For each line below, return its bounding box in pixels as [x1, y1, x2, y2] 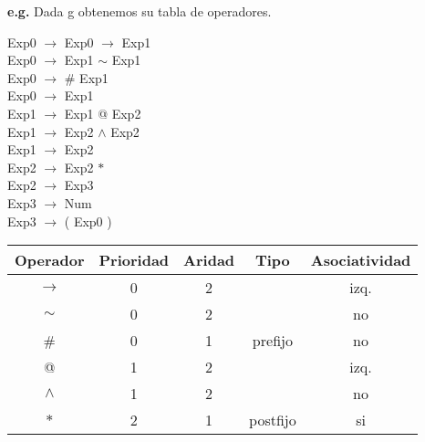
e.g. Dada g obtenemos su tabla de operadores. [7, 2, 272, 20]
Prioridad [98, 249, 170, 271]
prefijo [252, 330, 293, 352]
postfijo [249, 409, 296, 431]
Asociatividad [310, 249, 411, 271]
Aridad [183, 249, 235, 271]
